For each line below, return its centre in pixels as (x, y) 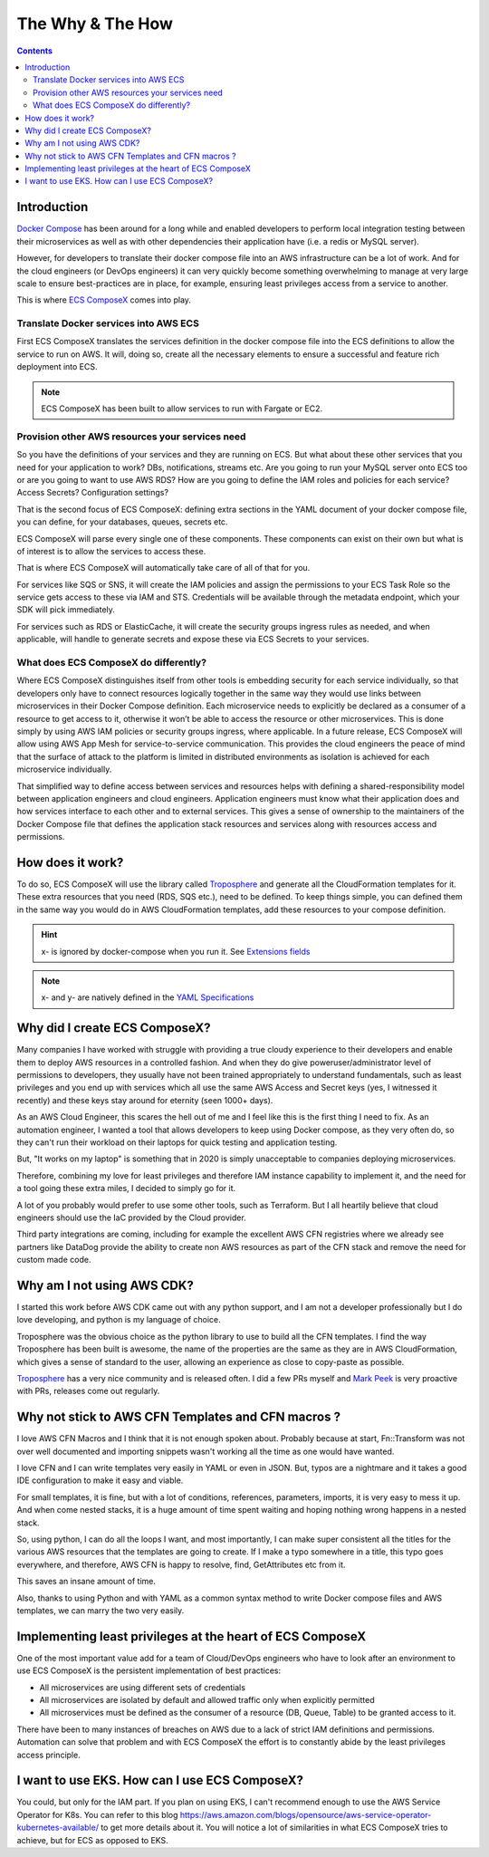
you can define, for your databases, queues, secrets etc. (122, 522)
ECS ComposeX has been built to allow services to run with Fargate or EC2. (182, 409)
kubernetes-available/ (58, 1828)
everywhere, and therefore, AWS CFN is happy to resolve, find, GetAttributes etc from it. (181, 1564)
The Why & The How (95, 24)
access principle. (48, 1755)
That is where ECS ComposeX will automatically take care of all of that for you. (163, 568)
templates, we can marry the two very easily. (101, 1610)
